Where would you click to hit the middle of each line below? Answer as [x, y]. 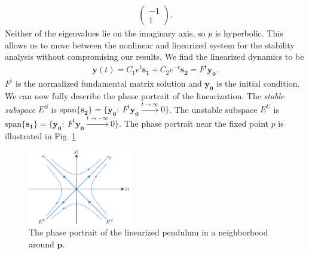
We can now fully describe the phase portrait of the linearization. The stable [145, 95]
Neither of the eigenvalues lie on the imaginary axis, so [105, 33]
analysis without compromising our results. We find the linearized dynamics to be [154, 56]
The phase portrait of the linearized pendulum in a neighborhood [149, 232]
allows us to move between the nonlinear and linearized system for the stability [150, 45]
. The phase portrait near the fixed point [194, 123]
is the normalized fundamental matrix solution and [109, 83]
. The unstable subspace [213, 109]
